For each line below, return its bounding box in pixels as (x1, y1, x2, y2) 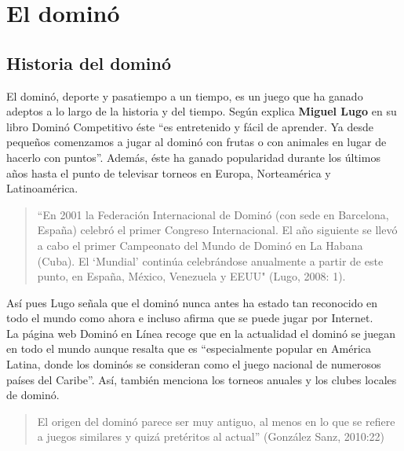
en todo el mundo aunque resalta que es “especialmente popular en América (6, 340, 372, 357)
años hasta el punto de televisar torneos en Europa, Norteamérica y (6, 164, 331, 181)
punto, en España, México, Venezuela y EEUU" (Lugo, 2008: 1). (37, 268, 346, 284)
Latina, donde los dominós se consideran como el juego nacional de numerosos (6, 356, 381, 372)
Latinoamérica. (6, 180, 78, 196)
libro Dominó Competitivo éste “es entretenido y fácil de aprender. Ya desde (6, 118, 374, 134)
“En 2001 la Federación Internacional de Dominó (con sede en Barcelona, (37, 206, 389, 222)
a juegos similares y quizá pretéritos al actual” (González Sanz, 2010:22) (37, 428, 385, 445)
